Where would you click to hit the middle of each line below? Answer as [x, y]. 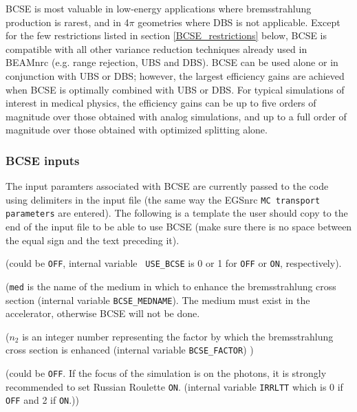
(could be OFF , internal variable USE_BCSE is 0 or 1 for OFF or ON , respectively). [174, 263]
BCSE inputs [43, 160]
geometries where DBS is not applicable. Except [239, 22]
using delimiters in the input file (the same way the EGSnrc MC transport [163, 199]
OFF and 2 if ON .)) [43, 400]
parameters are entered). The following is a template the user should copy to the [177, 213]
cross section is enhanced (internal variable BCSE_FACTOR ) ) [130, 350]
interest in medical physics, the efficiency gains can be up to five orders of [161, 103]
